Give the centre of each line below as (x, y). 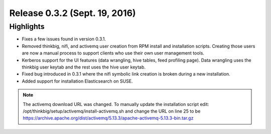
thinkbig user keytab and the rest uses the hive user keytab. (84, 67)
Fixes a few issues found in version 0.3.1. (64, 39)
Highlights (27, 26)
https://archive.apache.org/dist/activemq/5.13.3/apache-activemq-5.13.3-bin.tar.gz (108, 118)
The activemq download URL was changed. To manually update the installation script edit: (116, 104)
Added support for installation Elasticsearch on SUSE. (77, 81)
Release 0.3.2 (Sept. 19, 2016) (73, 13)
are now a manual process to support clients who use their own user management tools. (113, 53)
